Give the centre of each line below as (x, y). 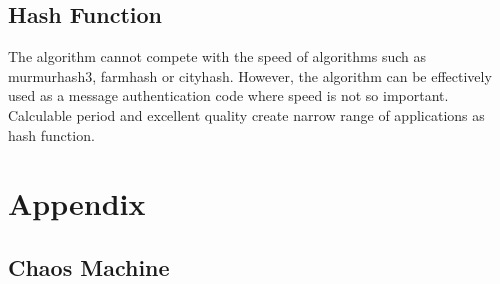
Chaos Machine (89, 266)
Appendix (77, 203)
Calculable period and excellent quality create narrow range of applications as (246, 114)
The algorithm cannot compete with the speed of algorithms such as (217, 56)
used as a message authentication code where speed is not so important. (228, 95)
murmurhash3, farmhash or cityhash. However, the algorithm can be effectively (250, 75)
